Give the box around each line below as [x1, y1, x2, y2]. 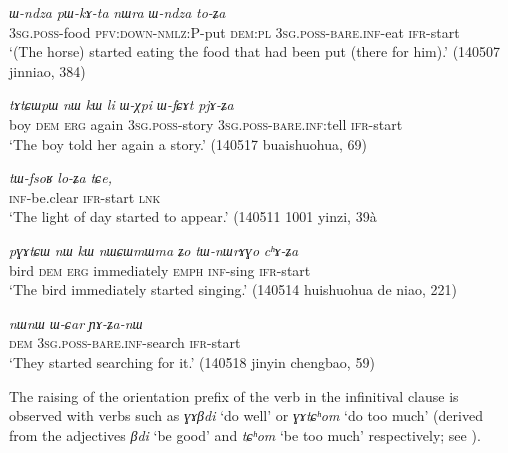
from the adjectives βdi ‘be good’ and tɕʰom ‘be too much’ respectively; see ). [9, 424, 481, 445]
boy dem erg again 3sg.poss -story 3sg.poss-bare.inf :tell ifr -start [9, 113, 403, 134]
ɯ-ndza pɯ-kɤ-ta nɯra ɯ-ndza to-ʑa [9, 2, 226, 22]
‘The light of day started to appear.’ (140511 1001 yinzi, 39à [9, 206, 377, 227]
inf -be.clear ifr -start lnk [9, 186, 161, 207]
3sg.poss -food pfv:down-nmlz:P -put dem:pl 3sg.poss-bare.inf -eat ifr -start [9, 21, 460, 42]
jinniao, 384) [9, 60, 86, 81]
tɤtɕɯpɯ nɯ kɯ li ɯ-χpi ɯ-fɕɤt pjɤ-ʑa [9, 94, 234, 115]
